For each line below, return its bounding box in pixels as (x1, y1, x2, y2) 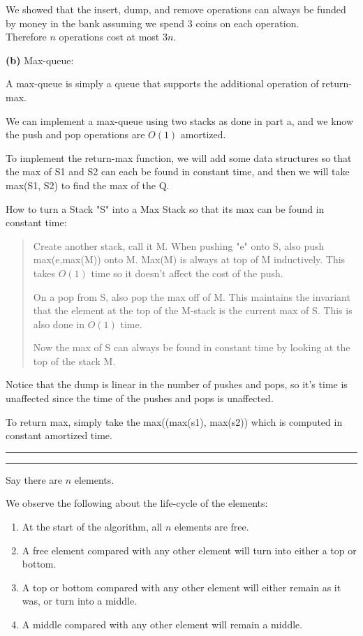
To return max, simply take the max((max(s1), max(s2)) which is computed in (6, 414, 343, 429)
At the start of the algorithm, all (22, 519, 163, 534)
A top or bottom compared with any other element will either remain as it (22, 579, 341, 594)
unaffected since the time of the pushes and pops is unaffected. (6, 391, 274, 406)
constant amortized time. (6, 428, 112, 443)
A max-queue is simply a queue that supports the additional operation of (6, 76, 319, 91)
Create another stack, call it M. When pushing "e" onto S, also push (33, 238, 325, 253)
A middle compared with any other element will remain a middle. (22, 617, 303, 631)
